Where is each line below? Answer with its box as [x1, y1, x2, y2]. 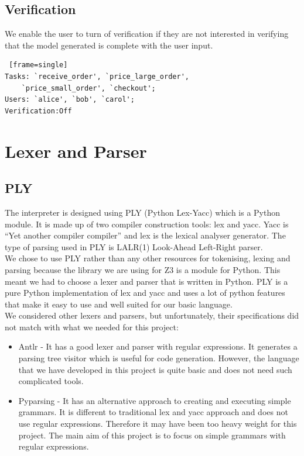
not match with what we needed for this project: [5, 320, 179, 333]
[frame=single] [9, 61, 68, 70]
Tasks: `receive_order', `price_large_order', [5, 72, 189, 81]
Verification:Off [5, 106, 72, 115]
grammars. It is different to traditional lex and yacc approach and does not [18, 406, 288, 418]
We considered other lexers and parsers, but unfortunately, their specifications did [5, 309, 299, 322]
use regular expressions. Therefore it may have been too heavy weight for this [18, 417, 297, 430]
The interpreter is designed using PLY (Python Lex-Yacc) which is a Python [5, 206, 281, 218]
